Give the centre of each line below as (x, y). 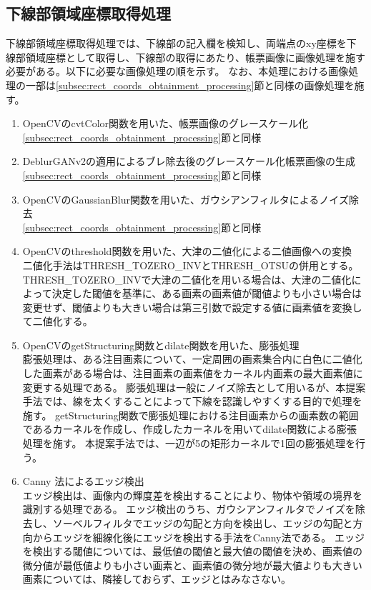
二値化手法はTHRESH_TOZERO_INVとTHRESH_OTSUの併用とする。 (191, 265)
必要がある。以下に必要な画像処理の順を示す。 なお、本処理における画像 (177, 71)
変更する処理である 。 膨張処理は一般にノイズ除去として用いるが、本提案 (194, 387)
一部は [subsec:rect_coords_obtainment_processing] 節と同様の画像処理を (190, 85)
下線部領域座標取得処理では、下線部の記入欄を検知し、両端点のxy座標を (176, 43)
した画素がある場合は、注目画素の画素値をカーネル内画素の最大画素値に (193, 373)
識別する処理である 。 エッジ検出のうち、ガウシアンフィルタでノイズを (189, 509)
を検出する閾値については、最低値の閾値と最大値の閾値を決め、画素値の (193, 551)
